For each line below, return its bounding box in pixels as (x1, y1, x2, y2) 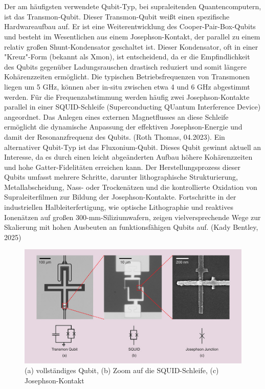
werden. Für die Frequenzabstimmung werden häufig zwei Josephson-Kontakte (4, 91, 250, 102)
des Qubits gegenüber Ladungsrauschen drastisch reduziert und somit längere (4, 61, 247, 72)
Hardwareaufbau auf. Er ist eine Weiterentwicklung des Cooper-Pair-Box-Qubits (4, 21, 256, 32)
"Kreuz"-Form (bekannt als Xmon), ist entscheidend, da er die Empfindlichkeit (4, 51, 250, 62)
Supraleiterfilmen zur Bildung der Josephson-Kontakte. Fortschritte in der (4, 191, 236, 202)
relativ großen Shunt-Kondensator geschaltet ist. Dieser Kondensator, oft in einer (4, 41, 258, 52)
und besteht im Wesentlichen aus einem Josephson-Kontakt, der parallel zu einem (4, 31, 260, 41)
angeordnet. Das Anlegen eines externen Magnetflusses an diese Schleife (4, 111, 229, 122)
